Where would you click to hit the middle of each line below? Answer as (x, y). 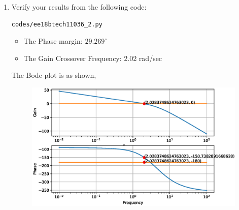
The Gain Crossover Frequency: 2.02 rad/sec (93, 58)
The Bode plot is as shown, (54, 75)
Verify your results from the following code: (79, 7)
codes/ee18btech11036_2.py (57, 24)
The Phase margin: (53, 41)
